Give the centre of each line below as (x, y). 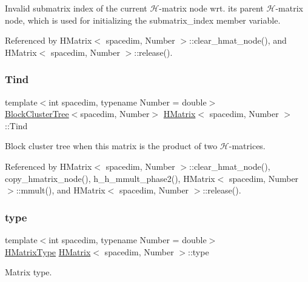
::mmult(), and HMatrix (61, 190)
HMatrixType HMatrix (48, 251)
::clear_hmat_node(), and (238, 40)
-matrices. (247, 146)
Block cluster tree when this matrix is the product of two (111, 146)
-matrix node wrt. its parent (211, 8)
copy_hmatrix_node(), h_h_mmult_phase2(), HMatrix (110, 178)
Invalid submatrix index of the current (76, 8)
